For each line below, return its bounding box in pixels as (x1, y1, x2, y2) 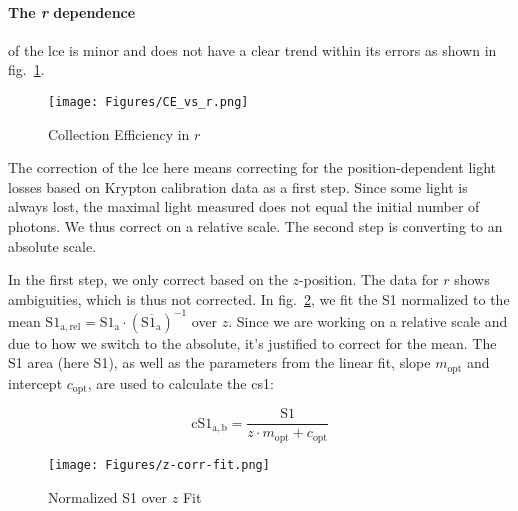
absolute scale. (8, 235, 97, 256)
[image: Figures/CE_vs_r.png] (48, 94, 249, 109)
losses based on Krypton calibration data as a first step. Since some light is (8, 176, 468, 197)
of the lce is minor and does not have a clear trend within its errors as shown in (8, 39, 497, 60)
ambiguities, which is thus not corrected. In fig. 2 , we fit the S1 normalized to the (8, 288, 510, 309)
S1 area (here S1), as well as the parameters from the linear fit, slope (8, 352, 431, 373)
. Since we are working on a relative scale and (228, 310, 508, 331)
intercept (8, 372, 63, 393)
